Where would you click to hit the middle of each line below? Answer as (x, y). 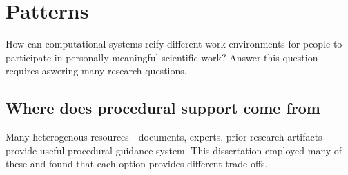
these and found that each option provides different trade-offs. (137, 164)
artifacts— (310, 137)
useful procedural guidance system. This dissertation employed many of (191, 150)
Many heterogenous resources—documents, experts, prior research (145, 137)
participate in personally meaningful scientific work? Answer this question (162, 57)
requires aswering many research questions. (96, 71)
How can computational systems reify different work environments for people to (174, 44)
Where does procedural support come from (163, 108)
